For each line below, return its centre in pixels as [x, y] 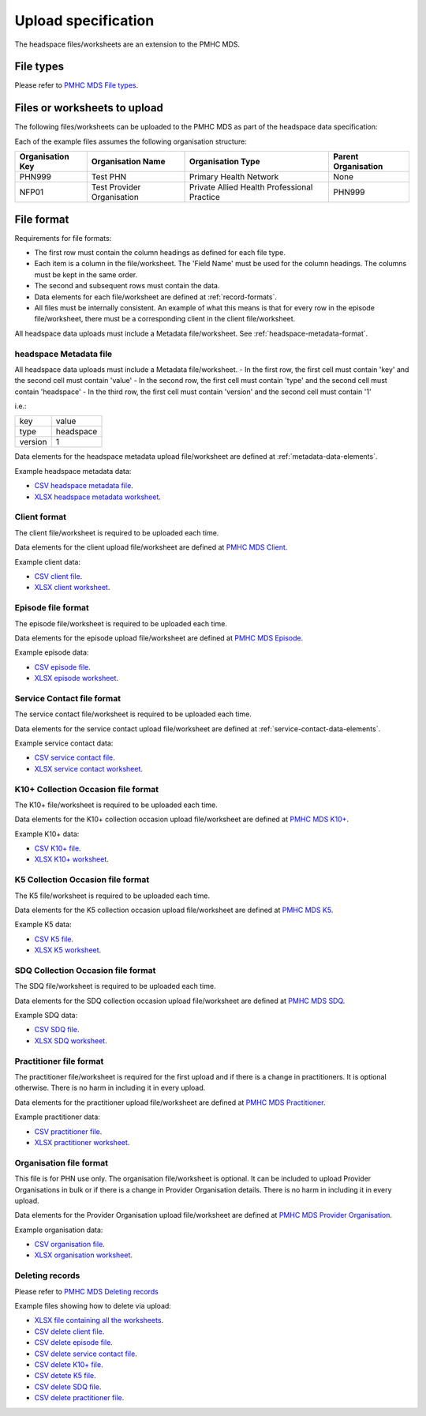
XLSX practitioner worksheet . [82, 1142]
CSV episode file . [62, 667]
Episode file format [52, 608]
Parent [346, 156]
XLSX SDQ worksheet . [71, 1040]
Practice [205, 197]
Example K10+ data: [47, 834]
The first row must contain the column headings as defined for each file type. [160, 253]
